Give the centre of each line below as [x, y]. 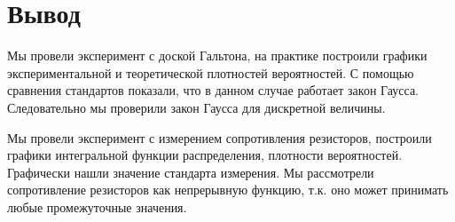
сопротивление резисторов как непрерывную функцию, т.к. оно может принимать [228, 190]
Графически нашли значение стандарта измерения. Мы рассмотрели [191, 172]
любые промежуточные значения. [97, 206]
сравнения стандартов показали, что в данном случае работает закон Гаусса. [213, 90]
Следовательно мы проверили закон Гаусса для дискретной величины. [196, 107]
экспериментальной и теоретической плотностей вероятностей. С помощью [211, 72]
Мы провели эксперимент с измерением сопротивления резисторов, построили [220, 137]
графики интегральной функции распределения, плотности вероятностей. [205, 155]
